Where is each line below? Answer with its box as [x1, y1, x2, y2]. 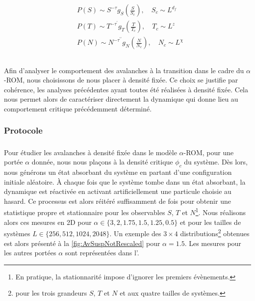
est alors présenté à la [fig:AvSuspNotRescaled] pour [4, 238, 160, 248]
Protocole [4, 124, 43, 137]
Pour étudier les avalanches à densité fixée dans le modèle [4, 147, 177, 157]
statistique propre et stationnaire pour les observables [4, 207, 165, 218]
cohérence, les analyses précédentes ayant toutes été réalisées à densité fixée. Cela [4, 84, 248, 94]
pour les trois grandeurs [15, 288, 87, 298]
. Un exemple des [109, 228, 161, 238]
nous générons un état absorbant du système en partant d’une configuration [4, 167, 232, 177]
